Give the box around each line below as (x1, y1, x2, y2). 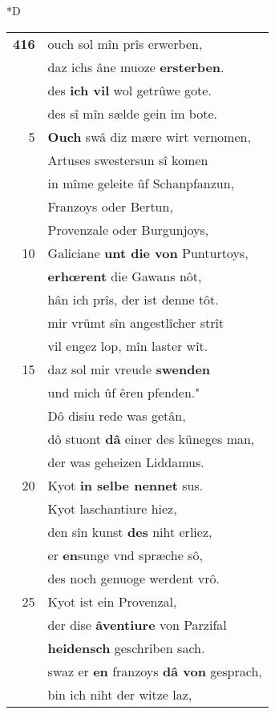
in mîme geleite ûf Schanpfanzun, (47, 173, 235, 192)
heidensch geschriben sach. (47, 638, 205, 657)
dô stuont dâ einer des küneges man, (47, 429, 255, 448)
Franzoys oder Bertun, (47, 196, 173, 216)
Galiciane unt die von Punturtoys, (47, 243, 249, 262)
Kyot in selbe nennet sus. (47, 475, 204, 494)
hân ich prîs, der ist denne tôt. (47, 289, 219, 309)
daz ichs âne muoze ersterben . (47, 57, 224, 76)
